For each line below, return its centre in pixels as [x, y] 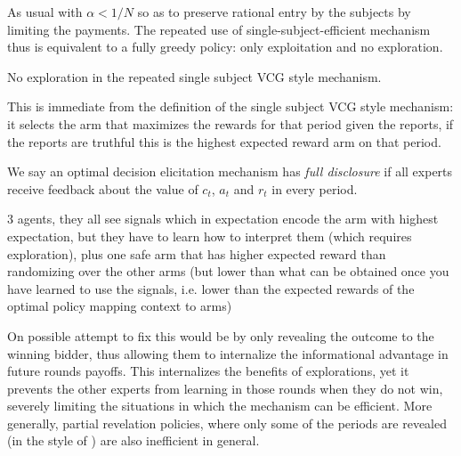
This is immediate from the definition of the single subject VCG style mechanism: [230, 106]
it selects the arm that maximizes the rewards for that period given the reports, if [230, 123]
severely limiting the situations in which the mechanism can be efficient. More [220, 406]
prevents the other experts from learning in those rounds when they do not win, [225, 388]
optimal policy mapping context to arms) [120, 306]
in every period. [315, 188]
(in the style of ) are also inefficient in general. [133, 440]
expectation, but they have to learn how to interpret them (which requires [210, 236]
